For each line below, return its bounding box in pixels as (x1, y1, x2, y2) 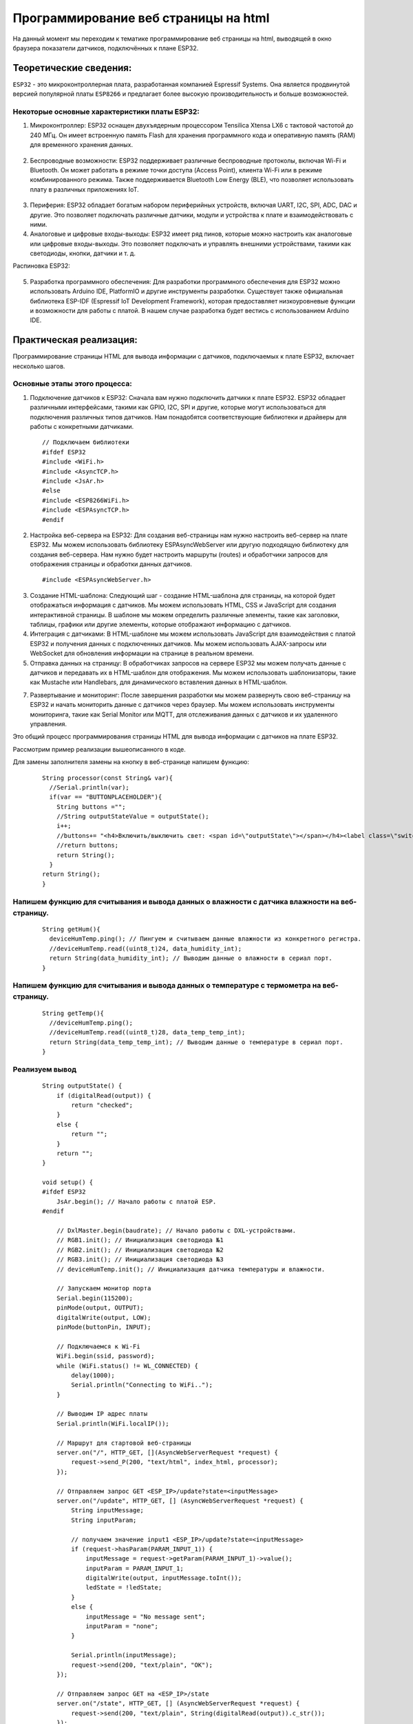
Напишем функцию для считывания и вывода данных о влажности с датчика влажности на (12, 896, 340, 906)
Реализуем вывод (12, 1064, 77, 1074)
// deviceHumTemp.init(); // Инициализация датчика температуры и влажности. (56, 1265, 326, 1273)
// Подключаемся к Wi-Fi (56, 1342, 140, 1350)
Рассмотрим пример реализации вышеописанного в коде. (12, 745, 186, 753)
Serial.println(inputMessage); (71, 1652, 177, 1659)
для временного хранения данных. (30, 141, 134, 149)
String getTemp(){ (42, 1009, 105, 1017)
